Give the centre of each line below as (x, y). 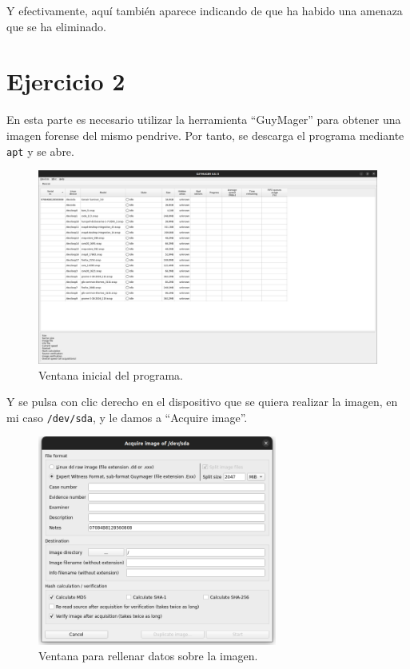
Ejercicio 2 (66, 81)
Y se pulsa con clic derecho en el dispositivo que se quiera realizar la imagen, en (202, 402)
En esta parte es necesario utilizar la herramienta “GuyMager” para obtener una (204, 119)
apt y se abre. (40, 151)
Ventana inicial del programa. (111, 374)
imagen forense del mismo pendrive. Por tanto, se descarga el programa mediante (205, 135)
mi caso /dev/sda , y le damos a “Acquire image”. (127, 417)
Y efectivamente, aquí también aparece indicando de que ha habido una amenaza (205, 10)
